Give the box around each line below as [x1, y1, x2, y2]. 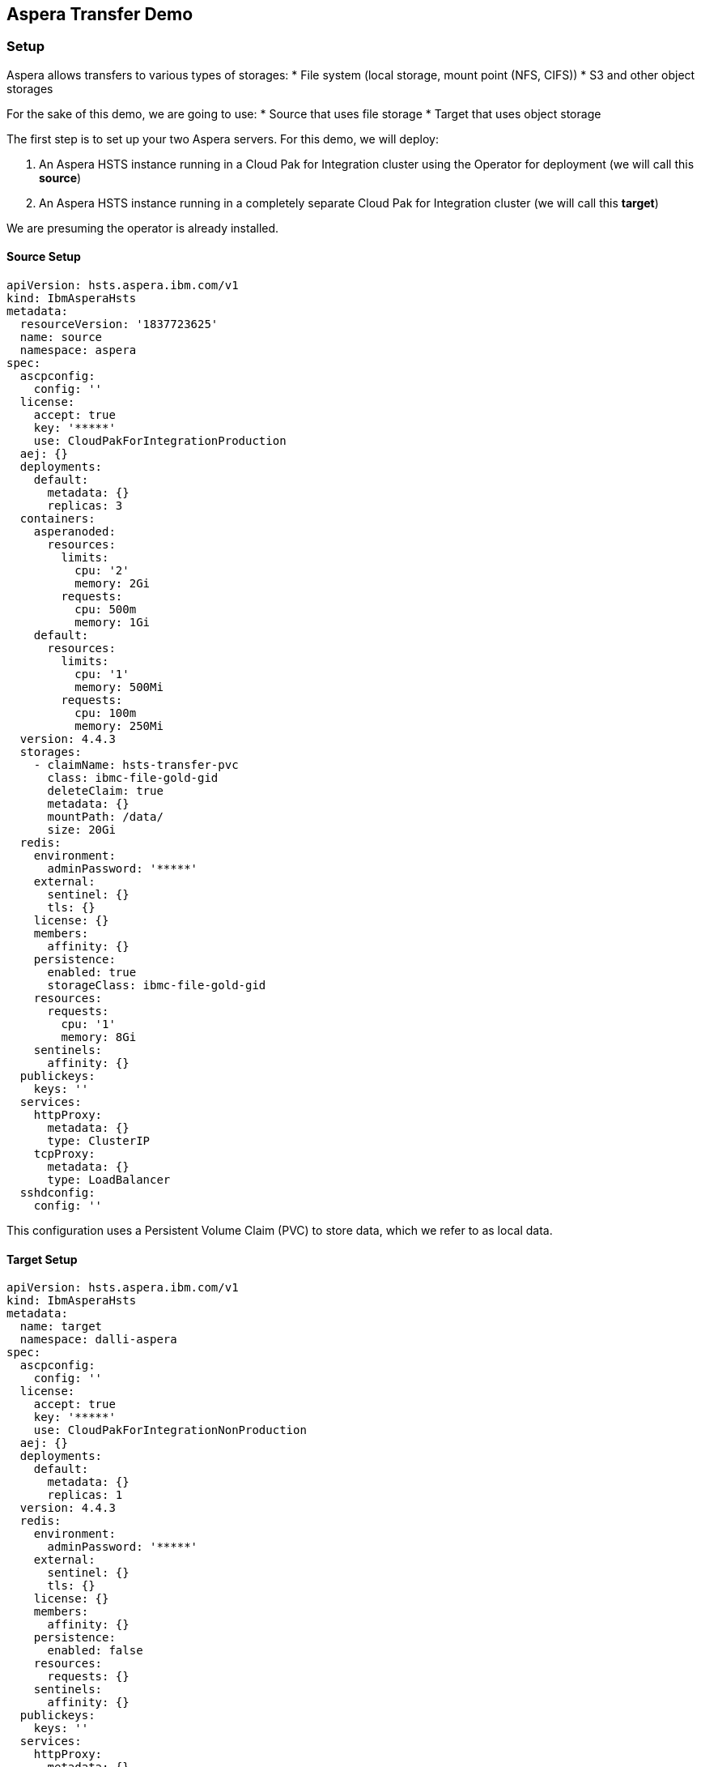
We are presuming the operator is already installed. [6, 220, 279, 235]
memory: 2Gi [74, 577, 151, 591]
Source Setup [6, 250, 81, 264]
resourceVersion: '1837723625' [19, 318, 219, 331]
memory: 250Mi [74, 719, 164, 733]
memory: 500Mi [74, 681, 164, 694]
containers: [19, 512, 96, 526]
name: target [19, 1320, 103, 1334]
